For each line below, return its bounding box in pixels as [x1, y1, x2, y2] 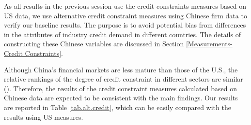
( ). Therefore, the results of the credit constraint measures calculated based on [4, 83, 237, 93]
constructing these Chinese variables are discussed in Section [4, 39, 184, 49]
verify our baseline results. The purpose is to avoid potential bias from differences [4, 20, 246, 30]
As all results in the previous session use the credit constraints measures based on [4, 1, 247, 11]
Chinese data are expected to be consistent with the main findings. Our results [4, 93, 238, 103]
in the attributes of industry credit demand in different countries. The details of [4, 29, 241, 39]
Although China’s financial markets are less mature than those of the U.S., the [4, 64, 238, 74]
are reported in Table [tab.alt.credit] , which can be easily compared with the [4, 102, 231, 112]
